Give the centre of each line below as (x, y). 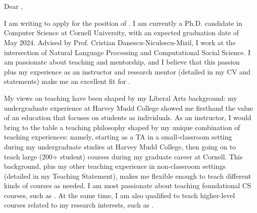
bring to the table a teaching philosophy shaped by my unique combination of (122, 127)
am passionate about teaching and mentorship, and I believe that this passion (122, 62)
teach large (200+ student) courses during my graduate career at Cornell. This (124, 156)
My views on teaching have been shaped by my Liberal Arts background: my (121, 98)
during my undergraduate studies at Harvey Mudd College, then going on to (120, 146)
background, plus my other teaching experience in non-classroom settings (115, 166)
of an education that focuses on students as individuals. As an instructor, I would (128, 117)
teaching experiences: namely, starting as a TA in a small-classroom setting (118, 137)
